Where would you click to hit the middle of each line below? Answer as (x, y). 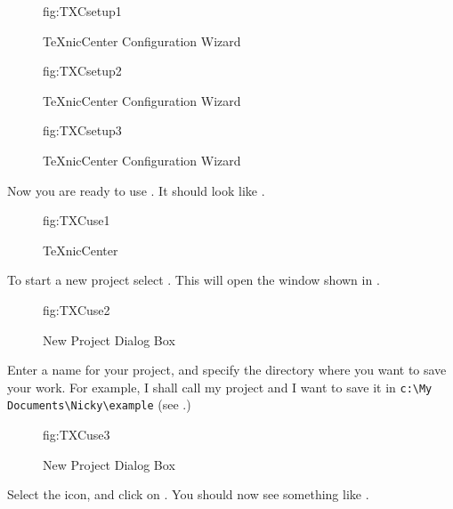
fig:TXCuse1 (77, 220)
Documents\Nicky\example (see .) (99, 404)
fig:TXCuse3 (77, 435)
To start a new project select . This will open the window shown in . (194, 280)
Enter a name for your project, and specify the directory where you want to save (227, 370)
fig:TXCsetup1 (82, 11)
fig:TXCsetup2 (82, 71)
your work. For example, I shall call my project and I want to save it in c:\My (220, 387)
